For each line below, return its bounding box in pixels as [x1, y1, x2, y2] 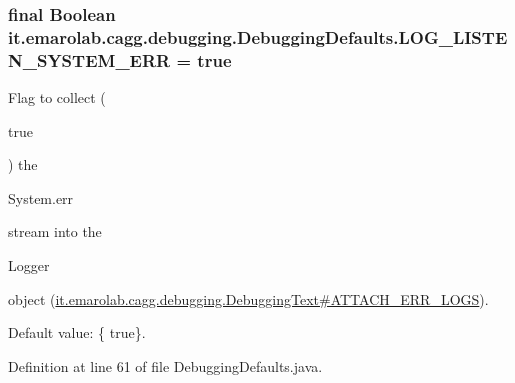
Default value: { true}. [8, 322, 146, 343]
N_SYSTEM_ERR [8, 47, 171, 72]
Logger [8, 255, 50, 276]
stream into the [8, 221, 102, 242]
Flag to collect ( [8, 87, 106, 108]
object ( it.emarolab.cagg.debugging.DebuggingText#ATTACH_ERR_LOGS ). [8, 288, 489, 309]
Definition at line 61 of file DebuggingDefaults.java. [8, 355, 323, 376]
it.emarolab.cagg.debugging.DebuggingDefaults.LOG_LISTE [8, 24, 508, 49]
